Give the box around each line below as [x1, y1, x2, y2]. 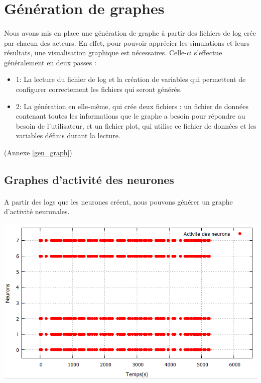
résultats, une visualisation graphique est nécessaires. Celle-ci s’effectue [4, 47, 222, 58]
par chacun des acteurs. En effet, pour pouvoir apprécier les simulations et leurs [4, 37, 249, 48]
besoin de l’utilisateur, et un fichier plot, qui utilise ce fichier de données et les [16, 120, 256, 131]
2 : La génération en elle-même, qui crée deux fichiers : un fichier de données [16, 101, 249, 111]
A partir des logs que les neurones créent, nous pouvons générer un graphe [4, 196, 233, 207]
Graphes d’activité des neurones [4, 171, 174, 187]
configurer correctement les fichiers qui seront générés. [16, 83, 182, 94]
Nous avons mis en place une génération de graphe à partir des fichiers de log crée [4, 27, 256, 38]
